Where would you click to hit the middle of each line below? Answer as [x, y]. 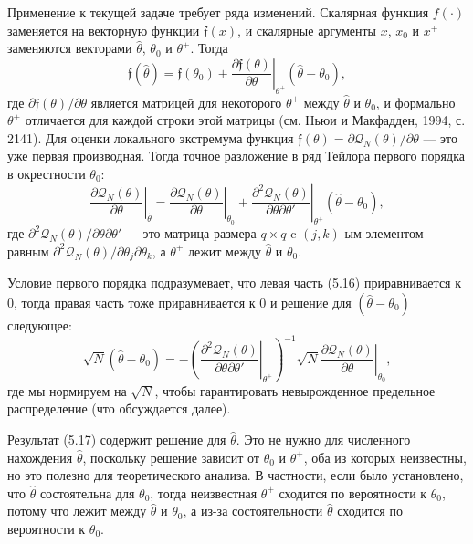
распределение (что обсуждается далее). [119, 408]
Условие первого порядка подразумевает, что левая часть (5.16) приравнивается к [234, 282]
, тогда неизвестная [204, 492]
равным [28, 251]
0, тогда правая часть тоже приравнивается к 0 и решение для [179, 302]
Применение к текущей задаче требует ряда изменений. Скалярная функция [218, 12]
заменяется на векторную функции [104, 30]
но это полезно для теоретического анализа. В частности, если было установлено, [236, 475]
